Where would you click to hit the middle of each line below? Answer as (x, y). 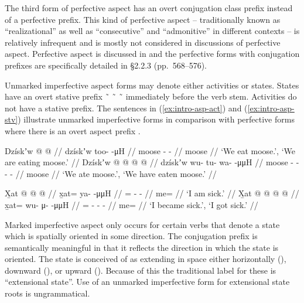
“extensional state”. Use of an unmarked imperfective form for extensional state (147, 282)
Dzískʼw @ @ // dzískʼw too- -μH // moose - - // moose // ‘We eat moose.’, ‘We (150, 150)
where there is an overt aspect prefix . (73, 130)
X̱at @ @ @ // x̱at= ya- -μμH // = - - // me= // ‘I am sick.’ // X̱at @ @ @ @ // (152, 193)
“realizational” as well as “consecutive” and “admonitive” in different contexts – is (152, 31)
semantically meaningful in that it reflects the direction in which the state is (142, 247)
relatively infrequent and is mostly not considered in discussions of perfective (143, 42)
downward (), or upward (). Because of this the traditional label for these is (141, 270)
